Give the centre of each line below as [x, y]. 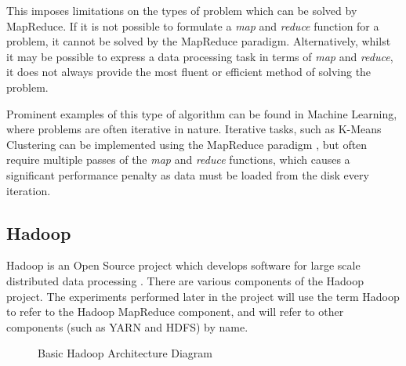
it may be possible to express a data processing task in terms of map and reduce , [200, 56]
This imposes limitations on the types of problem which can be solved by [182, 10]
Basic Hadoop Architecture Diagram [125, 353]
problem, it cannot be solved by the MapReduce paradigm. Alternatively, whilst [199, 41]
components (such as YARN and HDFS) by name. [127, 326]
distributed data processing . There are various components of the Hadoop [185, 280]
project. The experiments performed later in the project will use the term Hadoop [203, 296]
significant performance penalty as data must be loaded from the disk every [188, 174]
